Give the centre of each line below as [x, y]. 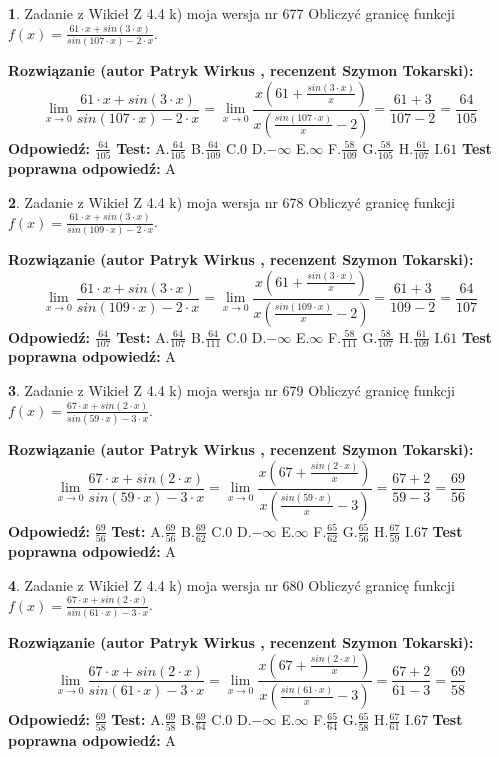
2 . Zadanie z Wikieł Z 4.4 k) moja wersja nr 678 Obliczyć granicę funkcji [231, 201]
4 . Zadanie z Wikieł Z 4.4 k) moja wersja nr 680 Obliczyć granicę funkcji [231, 584]
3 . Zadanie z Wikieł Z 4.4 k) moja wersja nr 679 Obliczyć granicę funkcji [231, 389]
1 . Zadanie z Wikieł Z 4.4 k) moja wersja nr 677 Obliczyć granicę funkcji [231, 13]
